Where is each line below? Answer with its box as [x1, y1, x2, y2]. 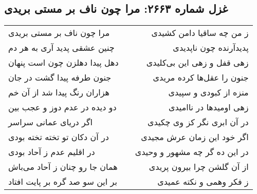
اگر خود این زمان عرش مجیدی [141, 131, 249, 143]
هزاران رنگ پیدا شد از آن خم [8, 86, 109, 99]
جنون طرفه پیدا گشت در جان [8, 71, 112, 84]
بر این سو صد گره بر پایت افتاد [8, 176, 117, 188]
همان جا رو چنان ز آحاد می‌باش [8, 161, 118, 173]
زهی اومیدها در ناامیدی [168, 101, 249, 113]
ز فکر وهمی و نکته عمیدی [157, 176, 249, 188]
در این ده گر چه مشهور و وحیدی [135, 146, 249, 158]
